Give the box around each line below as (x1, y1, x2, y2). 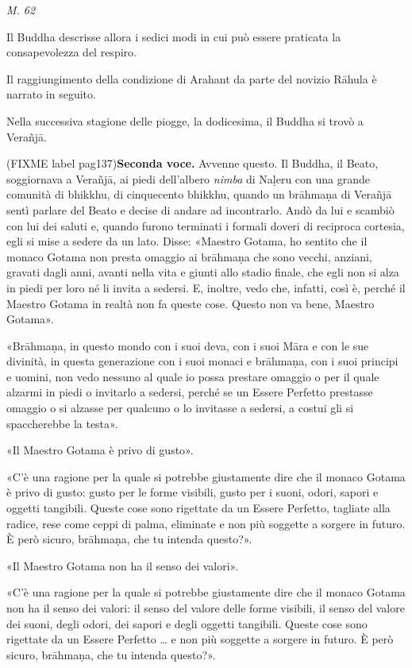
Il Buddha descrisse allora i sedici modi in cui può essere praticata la (6, 28, 341, 44)
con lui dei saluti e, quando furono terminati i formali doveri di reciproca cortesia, (6, 217, 405, 234)
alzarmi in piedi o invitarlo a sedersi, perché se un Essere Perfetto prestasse (6, 384, 373, 400)
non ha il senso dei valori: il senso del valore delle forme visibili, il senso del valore (6, 600, 405, 616)
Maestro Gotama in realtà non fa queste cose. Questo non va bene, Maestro (6, 295, 375, 311)
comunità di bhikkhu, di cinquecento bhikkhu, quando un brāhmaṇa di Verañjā (6, 186, 392, 203)
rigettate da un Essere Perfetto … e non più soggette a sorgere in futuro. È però (6, 631, 394, 647)
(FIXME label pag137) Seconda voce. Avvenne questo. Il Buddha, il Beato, (6, 155, 379, 172)
